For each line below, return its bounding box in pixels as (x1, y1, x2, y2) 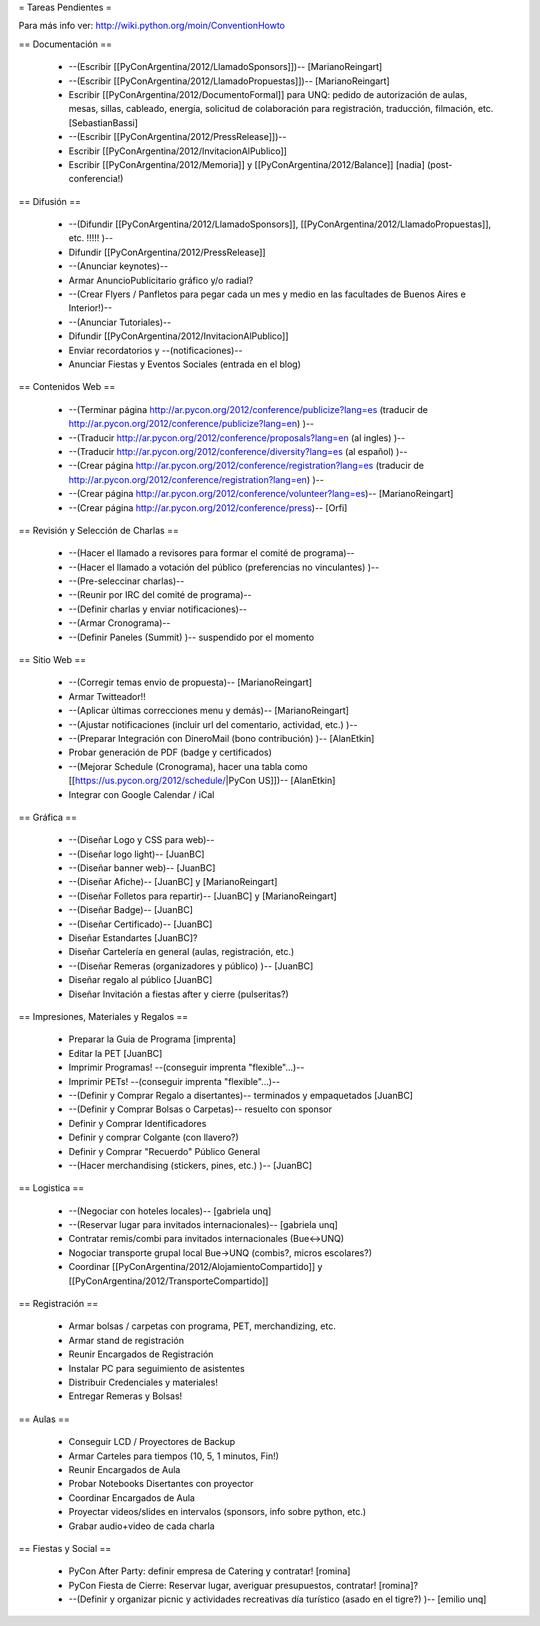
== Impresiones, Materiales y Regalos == (18, 1011, 189, 1022)
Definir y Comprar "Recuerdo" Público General (68, 1145, 260, 1157)
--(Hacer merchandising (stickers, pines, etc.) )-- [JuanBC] (68, 1159, 313, 1171)
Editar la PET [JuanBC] (68, 1047, 163, 1059)
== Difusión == (18, 195, 82, 207)
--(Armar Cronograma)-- (68, 617, 171, 629)
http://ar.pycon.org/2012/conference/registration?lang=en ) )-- (68, 473, 324, 485)
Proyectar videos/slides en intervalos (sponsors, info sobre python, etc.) (68, 1506, 367, 1518)
